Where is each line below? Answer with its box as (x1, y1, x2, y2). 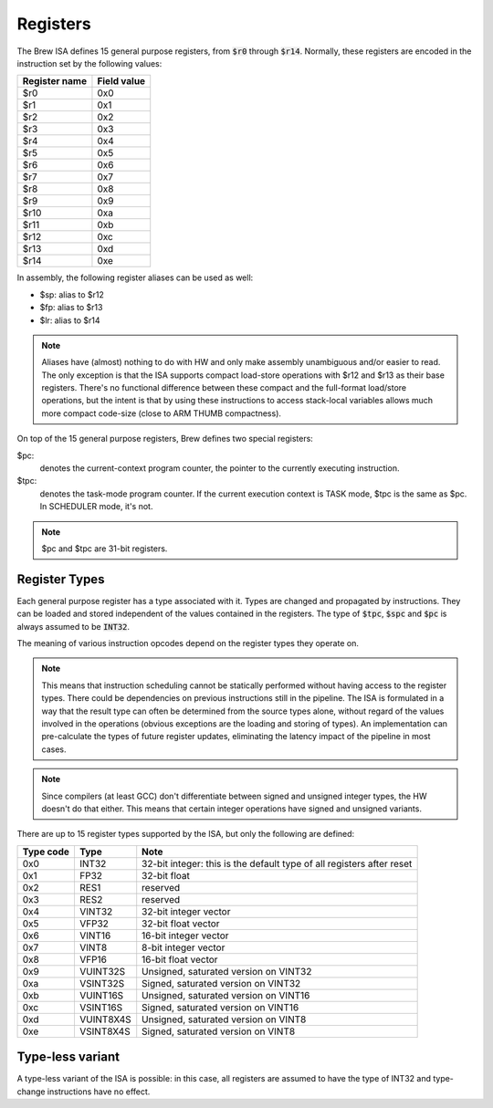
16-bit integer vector (142, 929, 229, 942)
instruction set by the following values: (16, 57, 163, 68)
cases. (41, 744, 67, 755)
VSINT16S (79, 1000, 123, 1013)
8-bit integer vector (142, 941, 226, 954)
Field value (97, 75, 146, 88)
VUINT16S (79, 988, 124, 1001)
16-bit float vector (142, 953, 218, 966)
